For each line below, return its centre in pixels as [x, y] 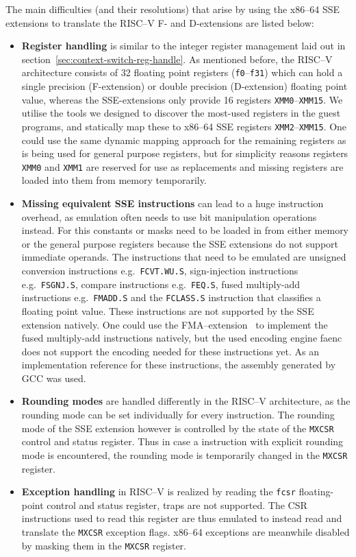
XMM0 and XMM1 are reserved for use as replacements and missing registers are [182, 166]
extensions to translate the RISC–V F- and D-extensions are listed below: [160, 22]
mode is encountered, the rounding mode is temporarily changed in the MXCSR [185, 454]
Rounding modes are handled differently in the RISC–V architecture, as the [186, 401]
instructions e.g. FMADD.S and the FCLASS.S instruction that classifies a [171, 297]
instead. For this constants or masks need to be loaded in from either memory [185, 230]
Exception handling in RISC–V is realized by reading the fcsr [158, 491]
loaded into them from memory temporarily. [114, 180]
